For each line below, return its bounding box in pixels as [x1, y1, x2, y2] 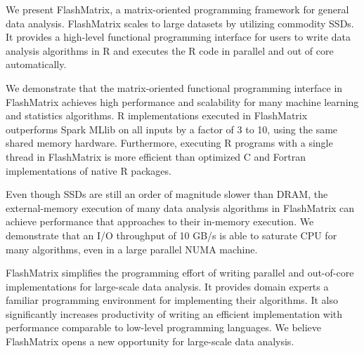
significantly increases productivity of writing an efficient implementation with [6, 306, 343, 321]
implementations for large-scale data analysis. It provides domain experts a [6, 279, 329, 293]
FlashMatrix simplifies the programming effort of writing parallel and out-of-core [6, 265, 354, 280]
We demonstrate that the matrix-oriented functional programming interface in [6, 80, 343, 95]
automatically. [6, 57, 67, 72]
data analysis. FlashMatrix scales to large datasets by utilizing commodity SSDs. [6, 15, 354, 30]
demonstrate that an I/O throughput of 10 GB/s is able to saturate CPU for [6, 227, 337, 242]
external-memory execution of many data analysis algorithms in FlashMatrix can [6, 200, 355, 215]
